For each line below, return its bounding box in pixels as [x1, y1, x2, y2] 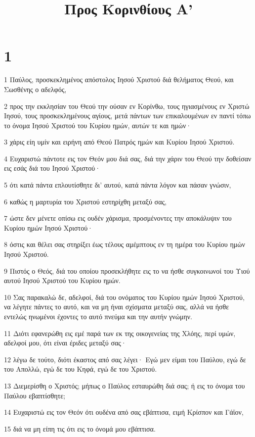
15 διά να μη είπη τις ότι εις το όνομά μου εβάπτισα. [4, 423, 156, 434]
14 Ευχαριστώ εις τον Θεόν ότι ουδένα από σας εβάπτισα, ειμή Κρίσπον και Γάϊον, [4, 407, 244, 417]
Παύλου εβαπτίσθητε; [4, 390, 65, 400]
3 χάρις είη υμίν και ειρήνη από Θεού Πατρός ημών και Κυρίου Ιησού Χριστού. [4, 137, 235, 147]
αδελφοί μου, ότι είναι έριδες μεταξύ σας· [4, 338, 127, 348]
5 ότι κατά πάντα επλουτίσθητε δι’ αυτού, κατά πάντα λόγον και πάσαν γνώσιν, [4, 180, 231, 190]
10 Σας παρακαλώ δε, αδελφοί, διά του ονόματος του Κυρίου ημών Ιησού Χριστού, [4, 291, 245, 302]
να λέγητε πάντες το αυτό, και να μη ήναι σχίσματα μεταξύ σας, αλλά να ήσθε [4, 301, 229, 312]
